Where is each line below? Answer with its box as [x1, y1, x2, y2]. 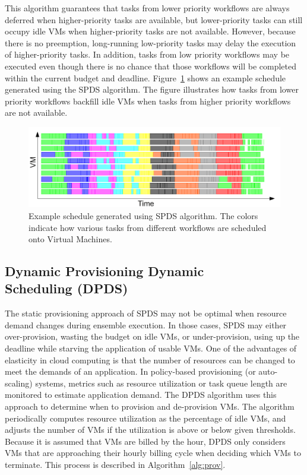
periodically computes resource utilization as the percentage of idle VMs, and [5, 411, 286, 424]
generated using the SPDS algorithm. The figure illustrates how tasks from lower [5, 83, 299, 96]
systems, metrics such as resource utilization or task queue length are [35, 376, 287, 389]
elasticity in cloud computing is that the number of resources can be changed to [5, 353, 295, 366]
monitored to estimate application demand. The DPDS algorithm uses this [5, 388, 277, 401]
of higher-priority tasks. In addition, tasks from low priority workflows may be [5, 48, 290, 61]
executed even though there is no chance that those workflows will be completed [5, 59, 297, 72]
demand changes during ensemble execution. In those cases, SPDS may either [5, 318, 287, 331]
